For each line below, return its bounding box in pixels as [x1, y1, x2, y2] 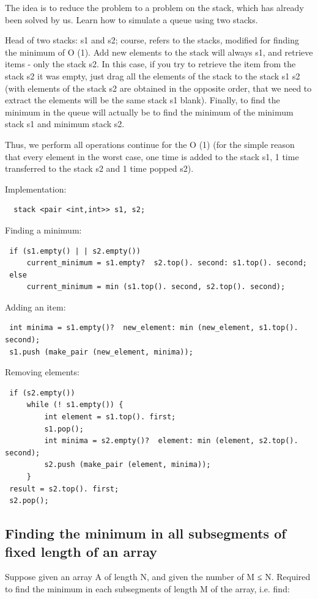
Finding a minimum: [5, 223, 82, 236]
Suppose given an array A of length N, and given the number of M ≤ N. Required [5, 570, 311, 583]
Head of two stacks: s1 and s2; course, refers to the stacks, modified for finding [5, 34, 300, 46]
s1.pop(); [44, 424, 84, 433]
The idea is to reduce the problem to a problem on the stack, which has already [5, 1, 304, 13]
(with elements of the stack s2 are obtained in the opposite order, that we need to [5, 81, 312, 94]
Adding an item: [5, 300, 66, 313]
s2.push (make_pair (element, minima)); [44, 460, 211, 469]
